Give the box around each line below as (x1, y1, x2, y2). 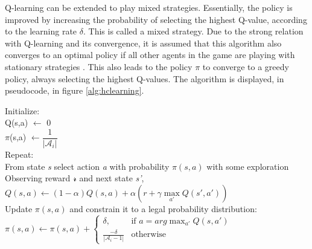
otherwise (131, 230, 167, 239)
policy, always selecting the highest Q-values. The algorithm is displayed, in (5, 72, 284, 85)
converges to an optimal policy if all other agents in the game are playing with (5, 48, 295, 61)
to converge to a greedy (202, 60, 289, 73)
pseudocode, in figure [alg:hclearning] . (5, 84, 144, 97)
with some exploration (206, 160, 289, 172)
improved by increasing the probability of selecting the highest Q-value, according (5, 13, 307, 25)
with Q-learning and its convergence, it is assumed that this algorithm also (5, 36, 282, 49)
